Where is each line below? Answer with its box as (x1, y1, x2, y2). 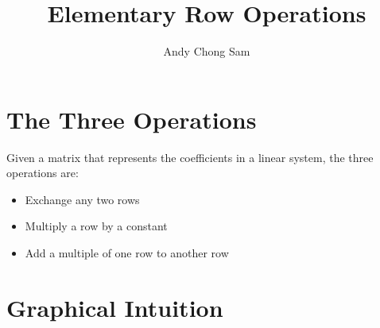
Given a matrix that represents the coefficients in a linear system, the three (6, 149, 374, 165)
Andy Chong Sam (163, 43, 250, 60)
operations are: (6, 164, 79, 181)
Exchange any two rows (25, 191, 140, 207)
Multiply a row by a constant (25, 218, 168, 234)
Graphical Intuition (6, 291, 223, 323)
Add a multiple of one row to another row (25, 245, 229, 261)
